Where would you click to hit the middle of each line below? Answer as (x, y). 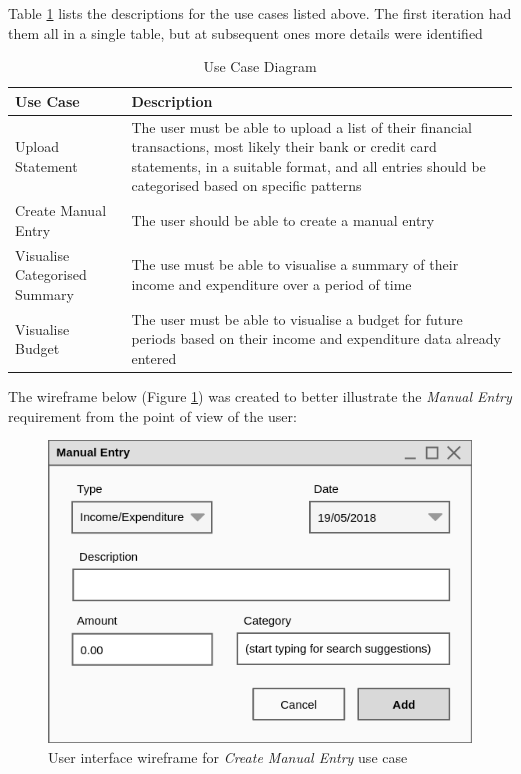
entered (154, 357)
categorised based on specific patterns (246, 185)
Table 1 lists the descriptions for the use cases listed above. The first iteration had (260, 13)
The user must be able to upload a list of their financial (302, 126)
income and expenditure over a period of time (271, 284)
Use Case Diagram (260, 66)
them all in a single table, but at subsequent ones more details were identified (245, 32)
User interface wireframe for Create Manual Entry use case (228, 756)
